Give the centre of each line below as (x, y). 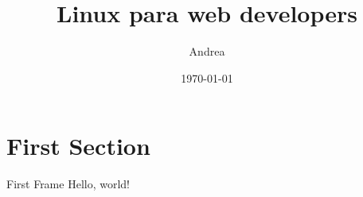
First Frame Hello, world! (68, 184)
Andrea (207, 51)
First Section (78, 146)
